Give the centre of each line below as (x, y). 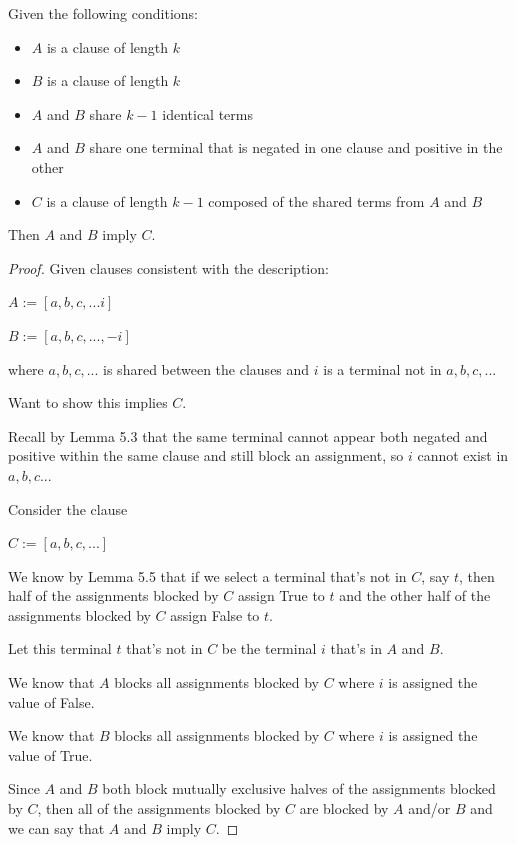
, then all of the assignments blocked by (159, 808)
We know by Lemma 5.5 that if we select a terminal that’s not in (207, 575)
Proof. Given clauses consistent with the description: (168, 267)
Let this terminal (60, 648)
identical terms (207, 113)
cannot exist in (463, 455)
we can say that (56, 827)
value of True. (50, 754)
